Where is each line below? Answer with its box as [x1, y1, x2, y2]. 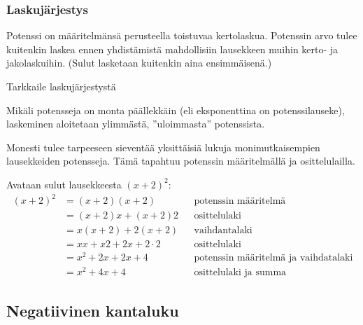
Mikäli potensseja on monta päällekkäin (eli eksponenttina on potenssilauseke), [6, 102, 345, 117]
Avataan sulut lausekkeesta [6, 177, 122, 191]
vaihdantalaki [194, 226, 252, 236]
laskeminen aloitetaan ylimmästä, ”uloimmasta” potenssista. [6, 116, 265, 131]
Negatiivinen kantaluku [6, 299, 179, 321]
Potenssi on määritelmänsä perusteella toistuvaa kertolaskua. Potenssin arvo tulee [6, 28, 357, 43]
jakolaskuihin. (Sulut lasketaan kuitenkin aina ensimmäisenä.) [6, 55, 272, 70]
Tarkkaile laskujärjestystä [6, 79, 116, 93]
